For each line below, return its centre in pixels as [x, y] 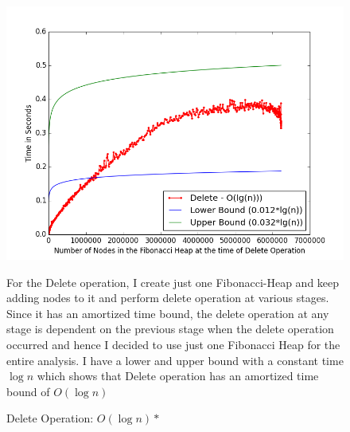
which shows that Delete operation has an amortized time [178, 376]
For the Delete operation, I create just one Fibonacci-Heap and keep [173, 282]
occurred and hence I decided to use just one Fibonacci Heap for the [173, 344]
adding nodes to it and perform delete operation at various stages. [168, 298]
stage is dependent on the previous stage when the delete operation [170, 329]
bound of [28, 391]
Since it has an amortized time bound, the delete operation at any [168, 313]
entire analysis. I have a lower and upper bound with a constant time [175, 360]
